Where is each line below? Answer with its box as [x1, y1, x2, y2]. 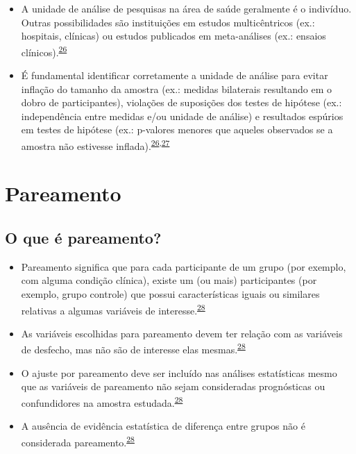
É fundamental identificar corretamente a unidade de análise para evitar [21, 68, 328, 83]
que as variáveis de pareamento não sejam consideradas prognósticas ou [21, 379, 325, 394]
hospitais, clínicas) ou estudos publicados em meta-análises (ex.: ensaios [21, 28, 326, 43]
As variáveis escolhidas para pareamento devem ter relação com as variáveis [21, 326, 343, 340]
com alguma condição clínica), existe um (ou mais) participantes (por [21, 273, 317, 287]
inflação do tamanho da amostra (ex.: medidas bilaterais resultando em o [21, 81, 332, 96]
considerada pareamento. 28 [21, 432, 135, 449]
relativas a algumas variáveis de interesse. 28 [21, 301, 205, 317]
